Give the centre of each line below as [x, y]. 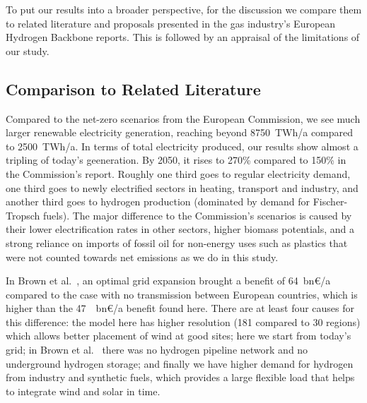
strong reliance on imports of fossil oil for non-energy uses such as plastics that [177, 242]
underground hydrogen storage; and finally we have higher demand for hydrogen [180, 363]
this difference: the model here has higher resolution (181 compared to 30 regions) [183, 321]
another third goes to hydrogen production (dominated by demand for [158, 202]
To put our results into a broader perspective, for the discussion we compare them [184, 9]
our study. [28, 50]
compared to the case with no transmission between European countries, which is [182, 294]
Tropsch [23, 215]
